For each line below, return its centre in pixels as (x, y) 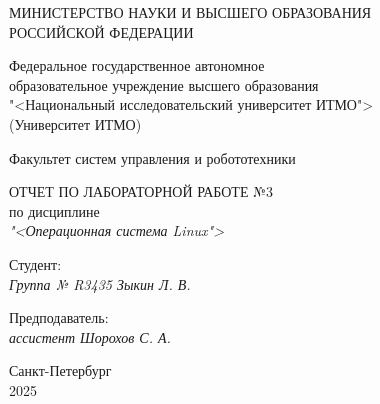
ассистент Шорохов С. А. (90, 336)
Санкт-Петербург (60, 370)
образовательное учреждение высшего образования (164, 84)
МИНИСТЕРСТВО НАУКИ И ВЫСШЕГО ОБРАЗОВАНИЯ (190, 12)
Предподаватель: (59, 317)
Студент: (35, 263)
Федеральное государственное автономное (137, 65)
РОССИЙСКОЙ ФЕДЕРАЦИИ (101, 31)
